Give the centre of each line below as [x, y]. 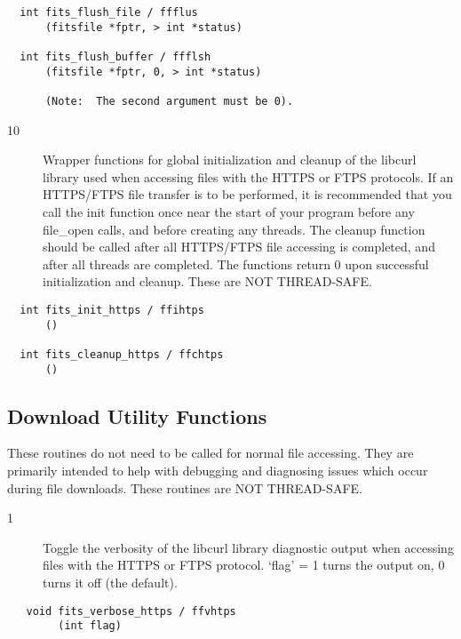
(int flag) [90, 626]
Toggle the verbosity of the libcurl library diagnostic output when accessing [248, 547]
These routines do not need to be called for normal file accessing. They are [211, 453]
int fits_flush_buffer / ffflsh [115, 56]
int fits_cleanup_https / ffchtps [122, 354]
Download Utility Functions [137, 415]
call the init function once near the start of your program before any [229, 211]
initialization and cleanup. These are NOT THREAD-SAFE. [207, 281]
